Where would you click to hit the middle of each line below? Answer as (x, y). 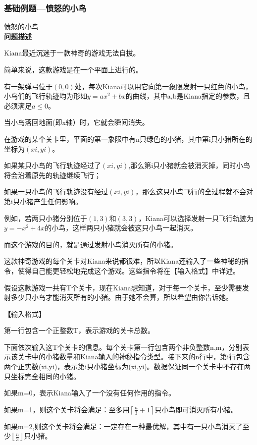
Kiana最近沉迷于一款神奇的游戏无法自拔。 (72, 53)
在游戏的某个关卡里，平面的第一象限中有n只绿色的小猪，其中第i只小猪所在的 (128, 139)
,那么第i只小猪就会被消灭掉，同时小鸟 (189, 165)
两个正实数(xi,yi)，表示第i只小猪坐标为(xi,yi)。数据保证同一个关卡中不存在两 (128, 366)
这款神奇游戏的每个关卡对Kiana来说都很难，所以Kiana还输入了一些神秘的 (123, 261)
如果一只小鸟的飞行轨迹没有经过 (56, 192)
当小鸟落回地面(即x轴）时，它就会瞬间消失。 (77, 122)
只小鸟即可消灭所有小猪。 (196, 409)
